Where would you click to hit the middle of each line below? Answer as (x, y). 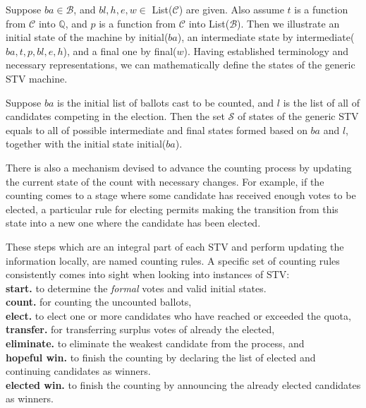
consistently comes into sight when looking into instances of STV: (148, 274)
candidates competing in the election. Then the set (115, 116)
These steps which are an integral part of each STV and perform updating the (175, 246)
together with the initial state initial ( (86, 144)
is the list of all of (321, 102)
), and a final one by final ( (120, 50)
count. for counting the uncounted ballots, (99, 302)
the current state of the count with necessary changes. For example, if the (165, 181)
